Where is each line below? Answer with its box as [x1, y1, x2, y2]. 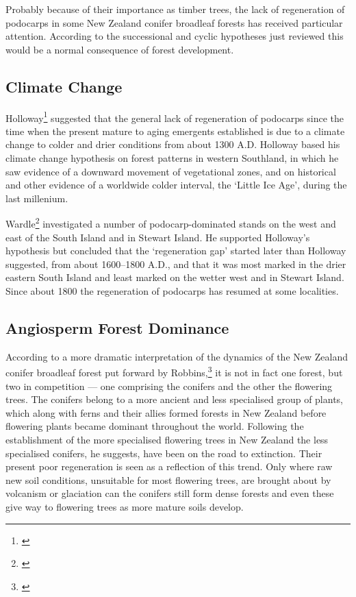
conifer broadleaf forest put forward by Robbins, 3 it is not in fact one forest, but [5, 363, 343, 380]
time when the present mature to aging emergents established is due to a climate [5, 123, 345, 138]
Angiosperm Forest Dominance [5, 317, 229, 338]
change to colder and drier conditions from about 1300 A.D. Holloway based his [5, 137, 340, 151]
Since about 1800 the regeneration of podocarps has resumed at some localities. [5, 284, 339, 298]
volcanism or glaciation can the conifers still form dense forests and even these [5, 486, 334, 500]
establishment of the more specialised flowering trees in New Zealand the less [5, 432, 329, 447]
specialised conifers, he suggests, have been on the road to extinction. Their [5, 446, 322, 460]
